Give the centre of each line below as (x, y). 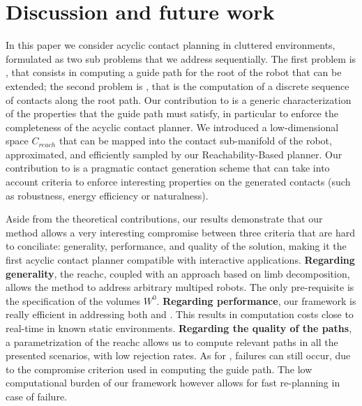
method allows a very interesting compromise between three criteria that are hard (181, 232)
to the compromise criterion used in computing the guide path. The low (159, 369)
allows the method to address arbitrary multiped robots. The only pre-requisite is (180, 287)
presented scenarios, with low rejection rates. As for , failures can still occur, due (178, 355)
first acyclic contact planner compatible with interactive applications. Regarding (180, 260)
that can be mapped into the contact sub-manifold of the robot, (195, 141)
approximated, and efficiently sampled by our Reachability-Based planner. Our (174, 154)
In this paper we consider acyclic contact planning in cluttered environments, (171, 45)
